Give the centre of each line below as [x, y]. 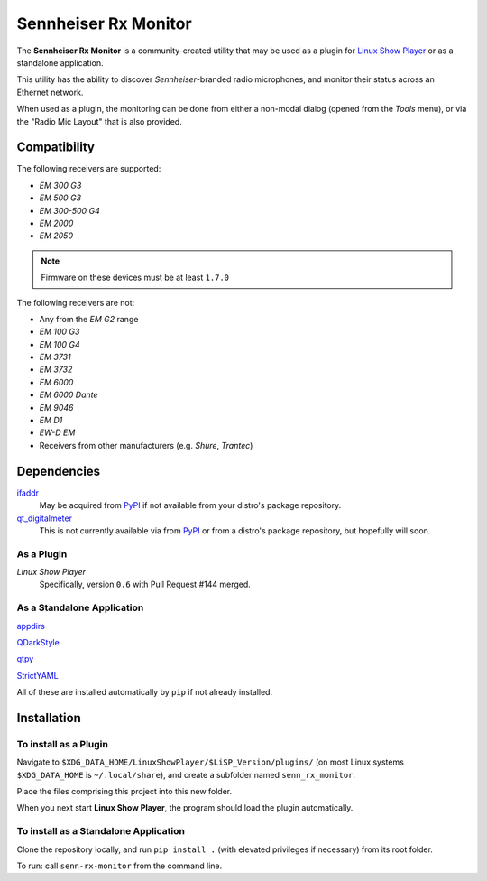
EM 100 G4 [60, 344]
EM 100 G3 [60, 332]
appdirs [31, 626]
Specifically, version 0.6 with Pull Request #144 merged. [145, 584]
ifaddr [28, 493]
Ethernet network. [50, 92]
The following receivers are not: [76, 302]
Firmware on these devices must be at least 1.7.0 [135, 278]
